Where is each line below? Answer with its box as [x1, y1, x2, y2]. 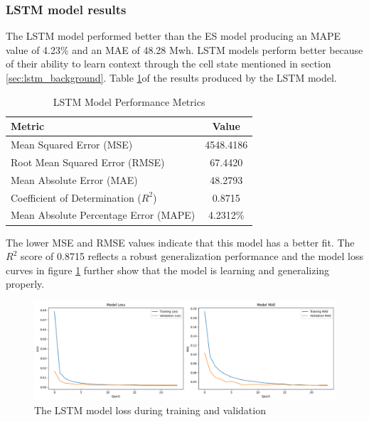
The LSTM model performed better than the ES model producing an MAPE [6, 28, 341, 43]
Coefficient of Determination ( [11, 190, 141, 205]
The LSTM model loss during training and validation [34, 402, 266, 417]
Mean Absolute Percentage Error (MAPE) [11, 207, 196, 222]
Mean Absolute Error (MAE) [11, 172, 138, 187]
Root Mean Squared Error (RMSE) [11, 154, 165, 169]
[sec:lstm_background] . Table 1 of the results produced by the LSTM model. [6, 70, 337, 85]
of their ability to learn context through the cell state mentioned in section [6, 56, 331, 71]
